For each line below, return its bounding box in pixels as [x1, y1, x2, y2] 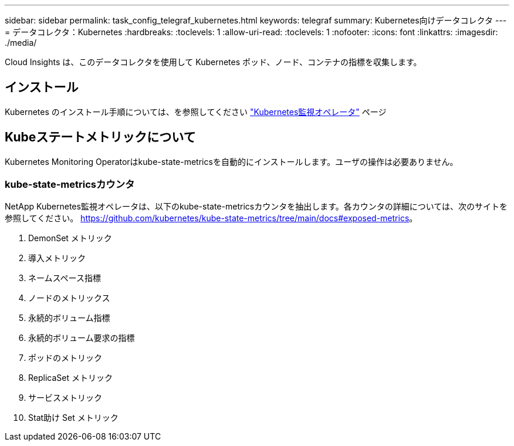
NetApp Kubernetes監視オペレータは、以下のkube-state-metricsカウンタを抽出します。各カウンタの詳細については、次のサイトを [5, 201, 508, 212]
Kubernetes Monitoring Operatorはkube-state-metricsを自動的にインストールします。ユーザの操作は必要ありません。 [5, 156, 458, 167]
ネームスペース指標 [28, 273, 101, 283]
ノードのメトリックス [28, 293, 110, 303]
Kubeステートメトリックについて [5, 130, 196, 145]
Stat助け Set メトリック [28, 413, 119, 423]
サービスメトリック [28, 393, 102, 403]
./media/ [5, 38, 37, 48]
